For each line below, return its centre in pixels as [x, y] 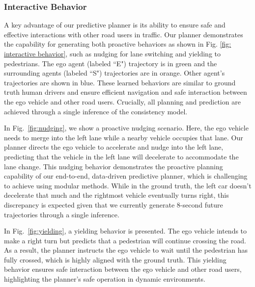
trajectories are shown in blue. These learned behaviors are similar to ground [120, 82]
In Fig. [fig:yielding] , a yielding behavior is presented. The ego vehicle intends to [126, 231]
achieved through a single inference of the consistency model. [96, 111]
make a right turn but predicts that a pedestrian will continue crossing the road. [125, 240]
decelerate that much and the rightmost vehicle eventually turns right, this [116, 195]
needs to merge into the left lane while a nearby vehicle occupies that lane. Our [124, 137]
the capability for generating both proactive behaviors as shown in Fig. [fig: [118, 44]
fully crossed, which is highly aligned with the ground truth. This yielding [115, 259]
